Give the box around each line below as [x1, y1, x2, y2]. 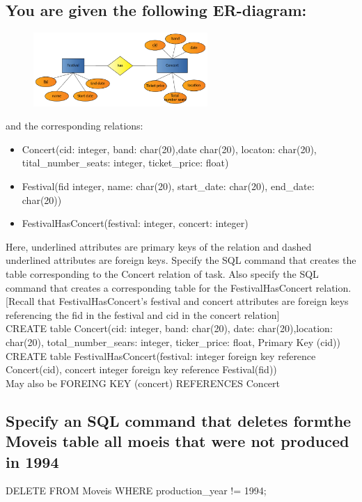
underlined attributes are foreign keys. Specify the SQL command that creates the [6, 253, 356, 267]
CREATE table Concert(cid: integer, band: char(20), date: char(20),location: [6, 321, 333, 336]
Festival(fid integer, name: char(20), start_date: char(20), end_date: [22, 179, 315, 194]
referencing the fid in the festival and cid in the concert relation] [6, 307, 280, 322]
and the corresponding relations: [6, 118, 143, 133]
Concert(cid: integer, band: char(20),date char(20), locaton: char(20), [22, 141, 317, 156]
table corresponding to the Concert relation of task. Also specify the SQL [6, 266, 319, 281]
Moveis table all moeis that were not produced [6, 430, 349, 452]
